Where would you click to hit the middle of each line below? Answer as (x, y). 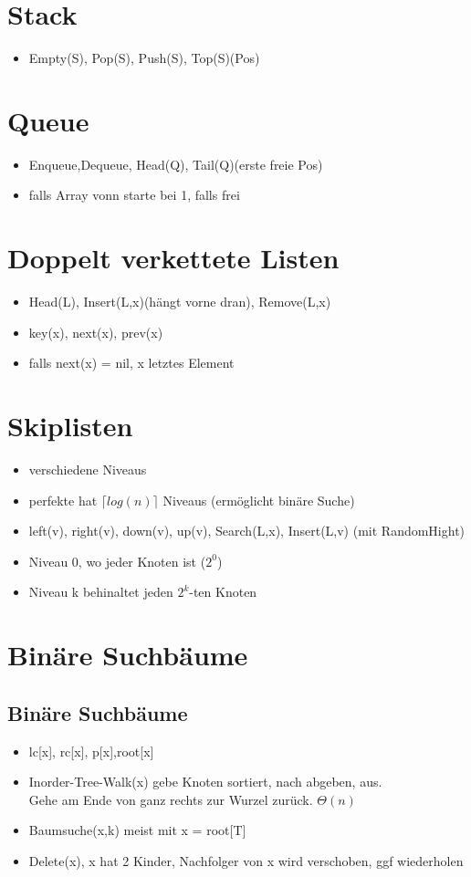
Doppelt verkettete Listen (173, 258)
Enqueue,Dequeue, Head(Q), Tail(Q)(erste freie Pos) (176, 164)
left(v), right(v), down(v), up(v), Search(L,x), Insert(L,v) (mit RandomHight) (247, 531)
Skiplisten (70, 426)
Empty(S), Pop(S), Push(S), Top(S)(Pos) (144, 58)
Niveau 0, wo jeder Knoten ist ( (117, 561)
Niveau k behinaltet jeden (101, 592)
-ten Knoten (223, 592)
